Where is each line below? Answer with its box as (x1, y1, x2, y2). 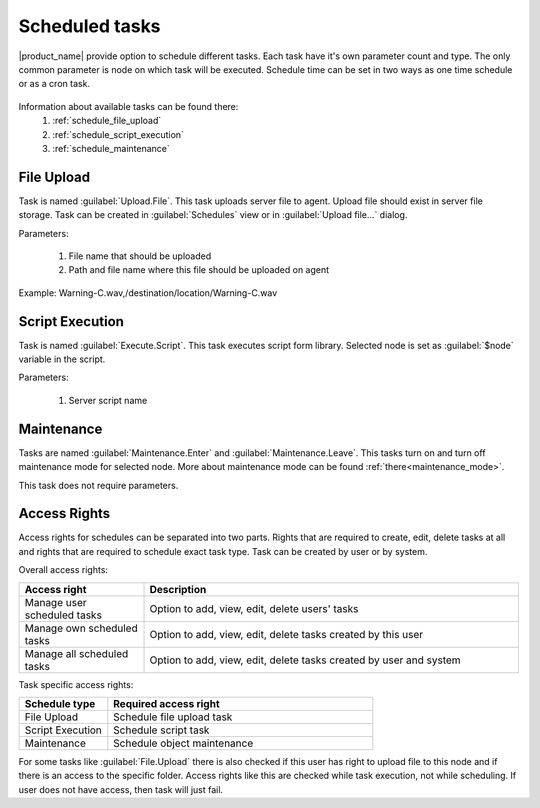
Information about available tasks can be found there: (18, 100, 239, 112)
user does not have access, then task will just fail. (18, 783, 224, 795)
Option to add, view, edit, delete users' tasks (149, 601, 359, 615)
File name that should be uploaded (68, 250, 212, 262)
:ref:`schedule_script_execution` (52, 128, 185, 140)
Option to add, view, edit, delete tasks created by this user (149, 627, 424, 641)
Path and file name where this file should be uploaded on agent (68, 264, 330, 276)
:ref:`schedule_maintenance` (52, 142, 170, 154)
